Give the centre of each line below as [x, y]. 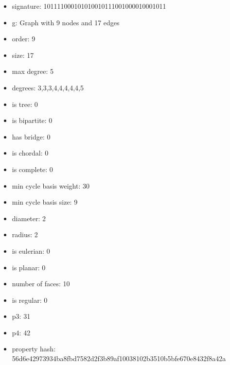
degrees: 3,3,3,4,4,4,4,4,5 [48, 87]
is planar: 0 [29, 267]
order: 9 [24, 39]
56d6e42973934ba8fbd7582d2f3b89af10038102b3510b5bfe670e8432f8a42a [119, 358]
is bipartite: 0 [32, 120]
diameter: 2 [29, 218]
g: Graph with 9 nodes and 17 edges [66, 22]
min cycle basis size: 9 [45, 202]
